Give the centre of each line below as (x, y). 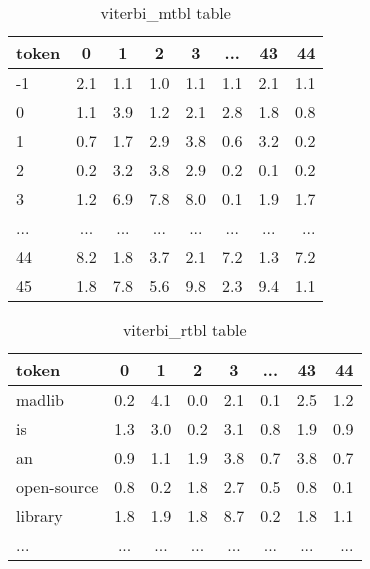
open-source (57, 486)
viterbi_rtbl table (184, 329)
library (39, 515)
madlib (40, 399)
